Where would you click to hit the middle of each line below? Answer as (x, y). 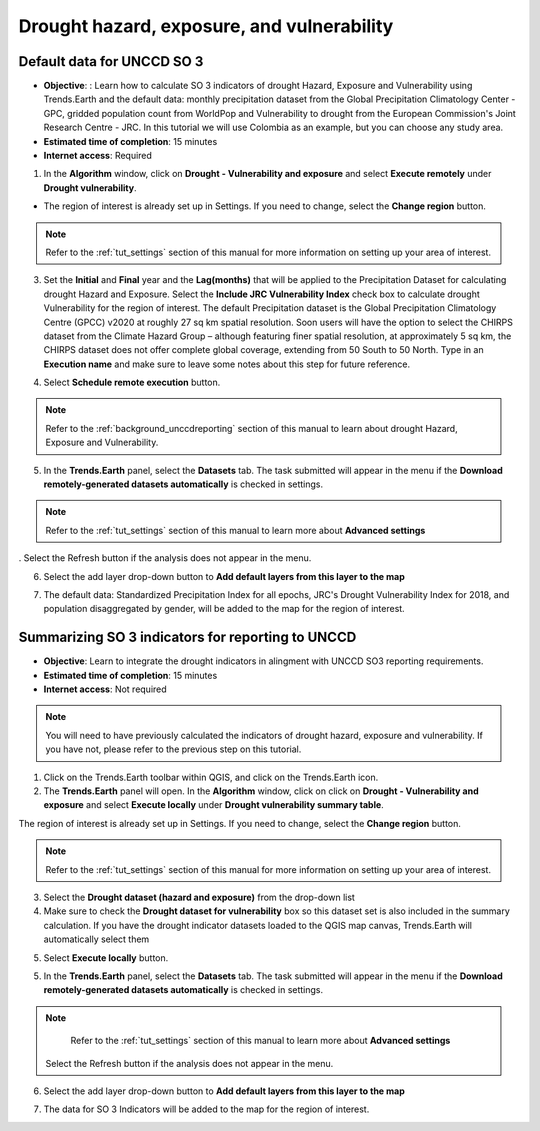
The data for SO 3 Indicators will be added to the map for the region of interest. (206, 1109)
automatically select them (96, 939)
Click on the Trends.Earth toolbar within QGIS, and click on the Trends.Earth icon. (211, 777)
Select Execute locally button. (106, 957)
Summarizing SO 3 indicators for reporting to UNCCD (187, 637)
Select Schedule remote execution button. (132, 382)
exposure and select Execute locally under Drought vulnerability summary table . (213, 805)
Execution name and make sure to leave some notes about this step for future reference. (227, 364)
